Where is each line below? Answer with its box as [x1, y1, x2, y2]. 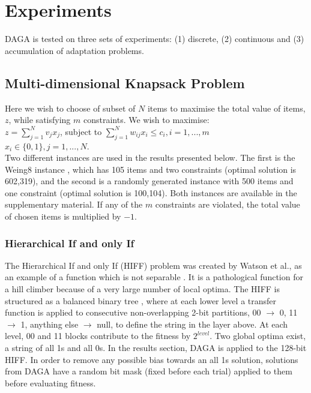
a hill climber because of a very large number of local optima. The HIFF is [5, 283, 280, 295]
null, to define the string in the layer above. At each [97, 317, 288, 330]
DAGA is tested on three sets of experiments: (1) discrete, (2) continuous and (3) [5, 32, 304, 45]
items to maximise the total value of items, [147, 101, 306, 114]
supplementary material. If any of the [5, 198, 143, 211]
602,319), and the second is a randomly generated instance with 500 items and [5, 175, 294, 187]
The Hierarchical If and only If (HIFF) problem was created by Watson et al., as [5, 259, 302, 271]
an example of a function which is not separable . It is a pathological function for [5, 271, 303, 283]
